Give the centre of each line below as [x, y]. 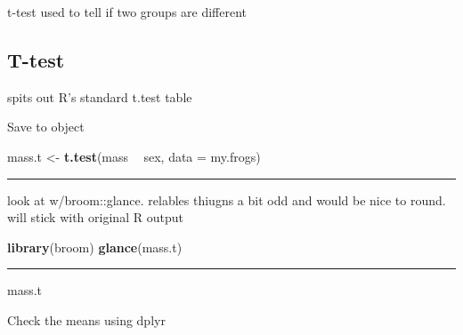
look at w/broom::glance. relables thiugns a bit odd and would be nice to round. [227, 199]
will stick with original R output [95, 217]
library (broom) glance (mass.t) [95, 247]
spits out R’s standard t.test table [100, 96]
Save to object [46, 127]
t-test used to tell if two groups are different [127, 12]
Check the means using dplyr [86, 319]
